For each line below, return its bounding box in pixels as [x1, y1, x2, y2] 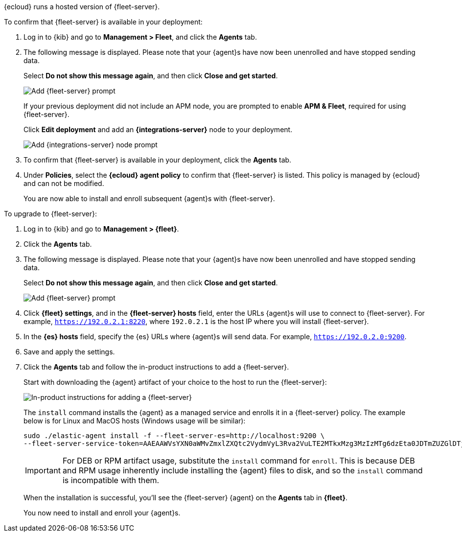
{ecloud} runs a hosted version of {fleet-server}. [4, 2, 160, 11]
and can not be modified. [23, 179, 104, 187]
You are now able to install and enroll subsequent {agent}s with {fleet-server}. [23, 194, 275, 203]
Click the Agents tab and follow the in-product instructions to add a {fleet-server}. [23, 363, 289, 371]
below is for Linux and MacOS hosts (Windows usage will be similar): [23, 417, 246, 425]
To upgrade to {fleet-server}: [4, 210, 97, 218]
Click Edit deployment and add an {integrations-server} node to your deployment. [23, 125, 293, 134]
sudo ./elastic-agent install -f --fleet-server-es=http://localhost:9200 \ [23, 432, 325, 440]
